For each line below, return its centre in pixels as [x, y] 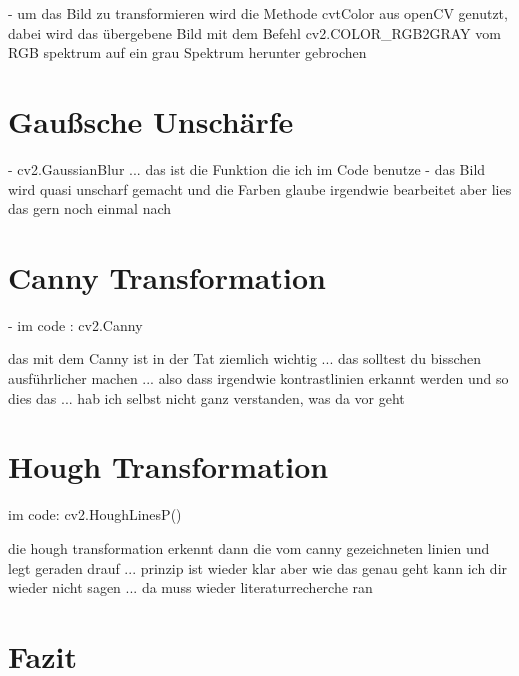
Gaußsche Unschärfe [151, 120]
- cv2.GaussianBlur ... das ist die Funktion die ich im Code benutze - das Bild [247, 168]
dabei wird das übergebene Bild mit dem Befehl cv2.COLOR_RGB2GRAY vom [254, 32]
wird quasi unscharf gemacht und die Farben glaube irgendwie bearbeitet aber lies [260, 188]
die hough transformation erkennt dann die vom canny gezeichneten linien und [249, 547]
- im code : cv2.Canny [75, 324]
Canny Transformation [167, 276]
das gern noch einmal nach [90, 208]
